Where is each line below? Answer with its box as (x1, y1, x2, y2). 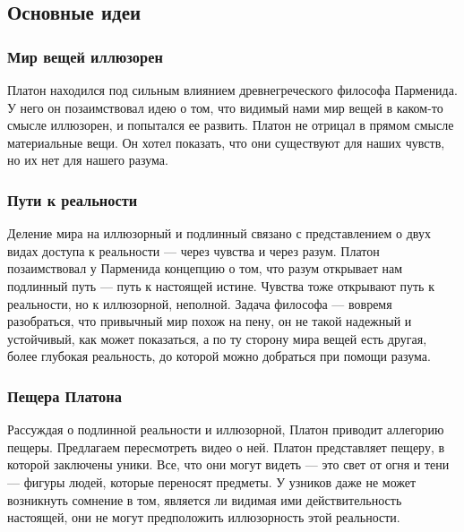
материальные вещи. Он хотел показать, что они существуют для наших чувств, (7, 133, 445, 151)
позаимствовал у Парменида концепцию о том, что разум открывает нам (7, 259, 403, 278)
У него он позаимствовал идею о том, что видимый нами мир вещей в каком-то (7, 98, 443, 116)
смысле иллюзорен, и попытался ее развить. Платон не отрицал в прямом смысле (7, 116, 454, 134)
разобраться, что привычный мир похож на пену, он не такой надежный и (7, 312, 412, 330)
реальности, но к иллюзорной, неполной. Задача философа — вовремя (7, 294, 392, 313)
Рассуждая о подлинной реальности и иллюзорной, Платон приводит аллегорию (7, 420, 444, 439)
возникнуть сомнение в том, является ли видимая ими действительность (7, 490, 402, 509)
